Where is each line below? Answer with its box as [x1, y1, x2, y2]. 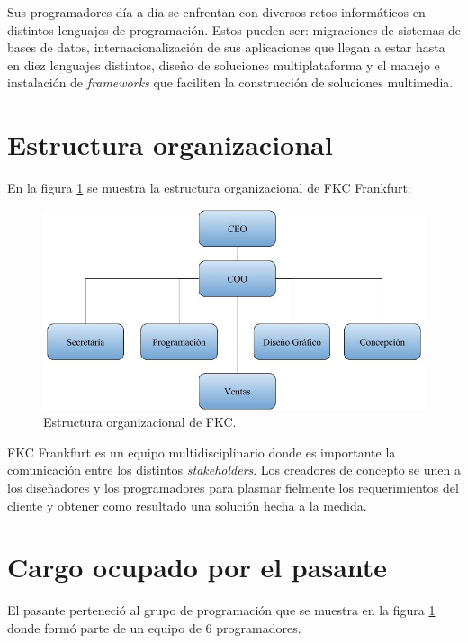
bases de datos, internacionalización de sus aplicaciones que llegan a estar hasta [7, 38, 445, 57]
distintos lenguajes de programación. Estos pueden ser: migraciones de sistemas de [7, 20, 461, 39]
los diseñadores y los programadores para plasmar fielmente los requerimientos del [7, 477, 459, 496]
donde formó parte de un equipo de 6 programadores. [7, 618, 301, 637]
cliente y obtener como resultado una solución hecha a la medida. [7, 495, 367, 514]
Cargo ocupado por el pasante [7, 548, 388, 585]
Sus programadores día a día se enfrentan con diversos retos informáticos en [7, 3, 426, 21]
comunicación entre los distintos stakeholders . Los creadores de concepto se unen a [7, 460, 461, 479]
